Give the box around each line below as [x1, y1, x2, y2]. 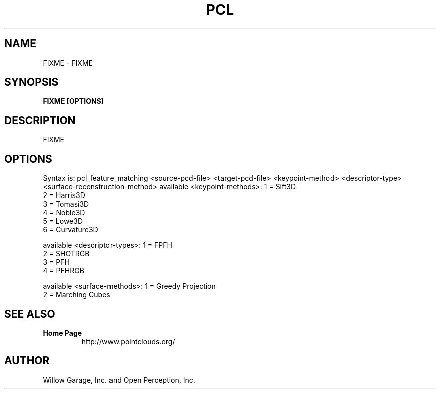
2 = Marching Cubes [43, 290, 111, 299]
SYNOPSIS [4, 76, 59, 89]
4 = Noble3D [43, 208, 85, 217]
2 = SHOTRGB [43, 249, 90, 258]
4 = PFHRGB [43, 266, 84, 275]
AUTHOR [4, 354, 50, 367]
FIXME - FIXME [43, 58, 93, 67]
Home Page [43, 328, 82, 337]
